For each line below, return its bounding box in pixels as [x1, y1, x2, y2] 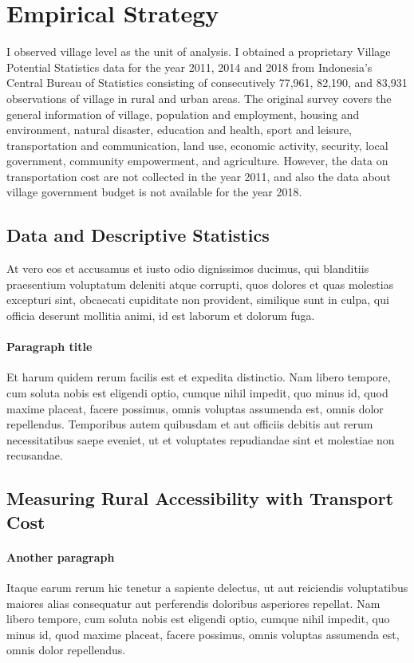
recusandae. [6, 447, 63, 464]
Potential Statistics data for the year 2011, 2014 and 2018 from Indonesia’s [6, 58, 373, 75]
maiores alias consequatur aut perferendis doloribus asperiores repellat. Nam [6, 594, 380, 611]
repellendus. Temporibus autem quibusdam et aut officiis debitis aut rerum [6, 416, 373, 432]
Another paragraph [6, 548, 115, 565]
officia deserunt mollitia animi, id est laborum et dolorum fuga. [6, 307, 315, 324]
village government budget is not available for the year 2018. [6, 184, 302, 200]
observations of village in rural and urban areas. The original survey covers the [6, 89, 392, 106]
